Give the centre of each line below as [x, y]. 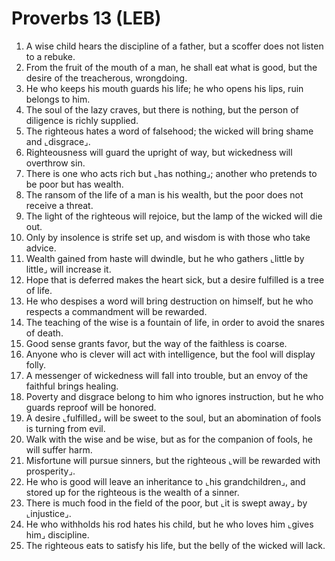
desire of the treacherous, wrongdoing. [106, 78]
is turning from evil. [65, 428]
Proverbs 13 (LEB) [86, 18]
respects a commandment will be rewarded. [116, 311]
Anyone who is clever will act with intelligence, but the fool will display [170, 354]
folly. [36, 364]
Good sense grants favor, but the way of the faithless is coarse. [156, 343]
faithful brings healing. [72, 386]
